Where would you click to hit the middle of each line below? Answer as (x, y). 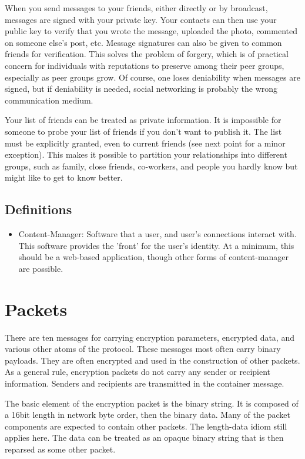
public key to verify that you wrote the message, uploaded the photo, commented (151, 31)
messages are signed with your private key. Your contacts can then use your (141, 19)
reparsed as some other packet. (60, 449)
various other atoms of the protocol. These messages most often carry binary (143, 349)
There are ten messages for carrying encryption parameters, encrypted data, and (150, 337)
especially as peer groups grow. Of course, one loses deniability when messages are (152, 77)
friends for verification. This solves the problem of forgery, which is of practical (147, 54)
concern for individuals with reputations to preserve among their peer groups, (145, 65)
